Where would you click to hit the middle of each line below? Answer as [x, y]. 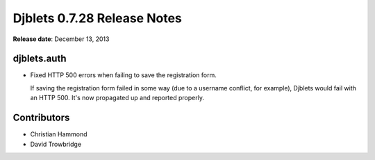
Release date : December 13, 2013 [61, 39]
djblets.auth [40, 59]
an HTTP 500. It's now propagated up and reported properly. [117, 98]
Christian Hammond [59, 134]
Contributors [41, 118]
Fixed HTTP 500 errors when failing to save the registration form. [123, 75]
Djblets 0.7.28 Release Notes [97, 18]
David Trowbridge [56, 144]
